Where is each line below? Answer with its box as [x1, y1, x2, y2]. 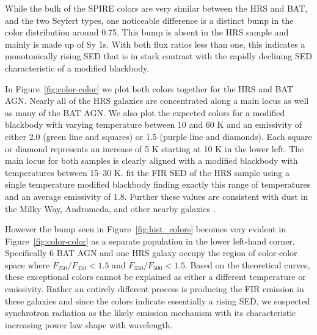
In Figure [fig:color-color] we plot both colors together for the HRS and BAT [5, 82, 293, 95]
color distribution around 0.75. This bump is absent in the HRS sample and [5, 26, 289, 39]
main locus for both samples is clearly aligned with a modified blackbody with [5, 154, 298, 167]
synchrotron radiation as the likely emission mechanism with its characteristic [5, 306, 296, 319]
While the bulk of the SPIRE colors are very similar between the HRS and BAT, [5, 2, 308, 14]
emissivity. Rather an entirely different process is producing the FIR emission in [5, 282, 304, 295]
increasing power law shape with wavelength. [5, 318, 173, 331]
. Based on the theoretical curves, [184, 258, 310, 271]
